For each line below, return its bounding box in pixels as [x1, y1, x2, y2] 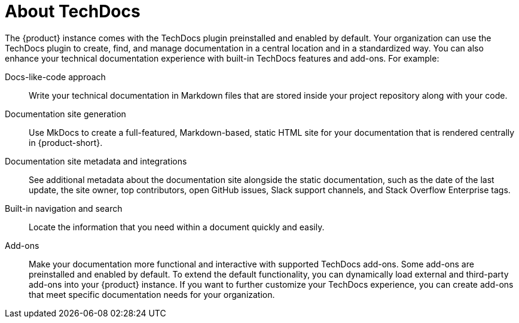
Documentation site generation [5, 108, 126, 119]
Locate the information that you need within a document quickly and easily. [29, 221, 325, 232]
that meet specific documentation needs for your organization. [29, 289, 275, 300]
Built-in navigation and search [5, 203, 123, 214]
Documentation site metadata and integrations [5, 156, 187, 166]
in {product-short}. [29, 137, 103, 148]
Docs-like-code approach [5, 71, 106, 82]
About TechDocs [5, 1, 141, 22]
